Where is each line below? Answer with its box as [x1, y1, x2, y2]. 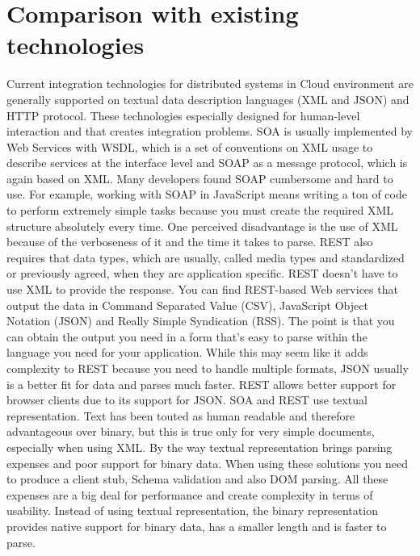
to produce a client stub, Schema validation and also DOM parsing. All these [6, 470, 388, 487]
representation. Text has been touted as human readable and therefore [6, 407, 355, 424]
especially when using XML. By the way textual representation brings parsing [6, 438, 393, 455]
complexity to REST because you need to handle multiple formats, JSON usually [6, 360, 409, 376]
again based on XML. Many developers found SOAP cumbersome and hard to [6, 169, 393, 186]
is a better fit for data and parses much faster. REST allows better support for [6, 375, 397, 392]
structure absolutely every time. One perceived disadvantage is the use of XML [6, 217, 398, 234]
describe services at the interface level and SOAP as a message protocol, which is [6, 154, 408, 171]
